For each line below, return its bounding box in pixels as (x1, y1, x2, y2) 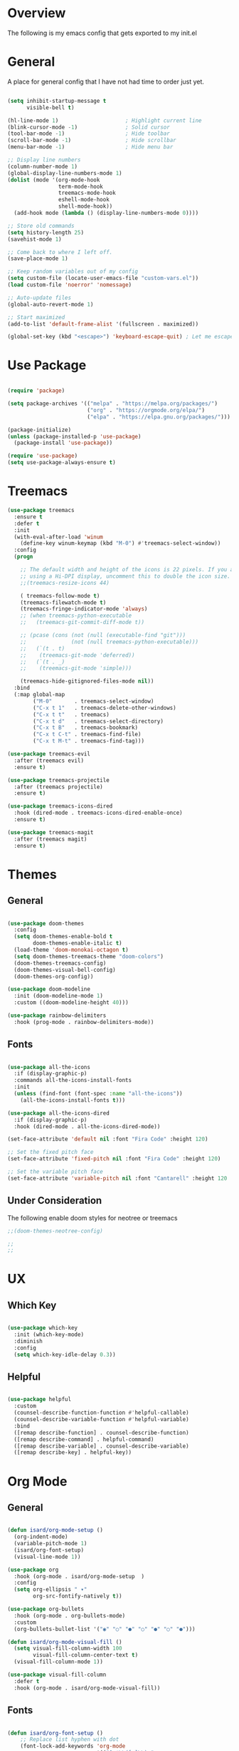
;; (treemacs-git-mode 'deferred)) (20, 651, 135, 658)
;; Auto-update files (7, 294, 72, 301)
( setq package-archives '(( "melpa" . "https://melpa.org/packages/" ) (7, 400, 218, 408)
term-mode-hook (58, 183, 103, 190)
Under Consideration (7, 1195, 102, 1207)
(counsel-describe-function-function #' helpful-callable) (14, 1409, 190, 1417)
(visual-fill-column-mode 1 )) (14, 1658, 103, 1665)
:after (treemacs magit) (14, 836, 87, 843)
